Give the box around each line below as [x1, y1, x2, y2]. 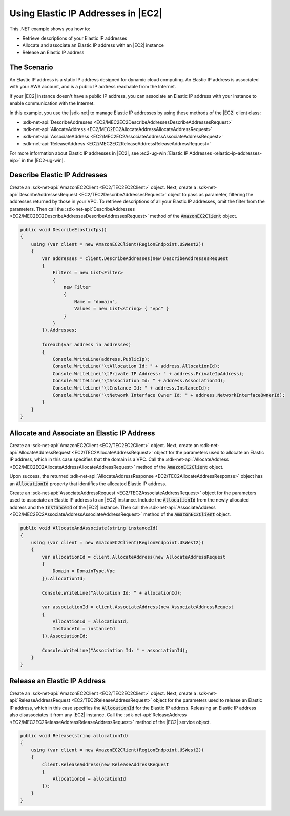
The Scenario [9, 63, 53, 71]
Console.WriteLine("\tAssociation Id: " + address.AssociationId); [52, 378, 226, 384]
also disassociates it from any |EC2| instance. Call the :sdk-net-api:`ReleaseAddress [9, 712, 187, 718]
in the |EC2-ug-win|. [21, 157, 65, 163]
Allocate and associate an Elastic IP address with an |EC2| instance [22, 42, 164, 48]
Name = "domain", [74, 299, 118, 304]
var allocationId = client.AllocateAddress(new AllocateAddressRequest [42, 554, 226, 560]
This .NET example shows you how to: [9, 26, 91, 32]
